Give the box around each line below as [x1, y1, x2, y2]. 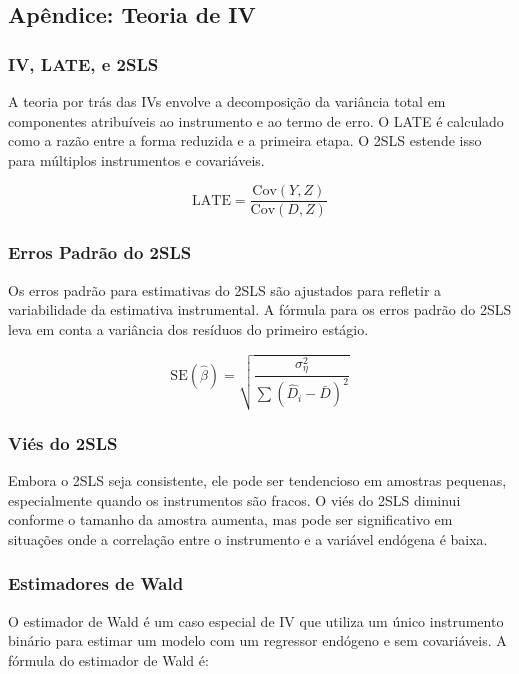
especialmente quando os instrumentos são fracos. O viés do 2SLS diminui [8, 489, 461, 510]
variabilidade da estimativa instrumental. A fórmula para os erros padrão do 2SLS [8, 299, 512, 320]
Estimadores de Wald [8, 571, 184, 596]
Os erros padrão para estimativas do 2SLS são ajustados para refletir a [8, 279, 442, 300]
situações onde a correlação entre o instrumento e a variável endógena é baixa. [8, 528, 488, 549]
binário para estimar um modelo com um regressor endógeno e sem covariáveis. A [8, 630, 507, 651]
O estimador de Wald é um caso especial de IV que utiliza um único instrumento [8, 610, 504, 631]
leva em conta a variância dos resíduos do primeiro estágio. [8, 318, 369, 339]
